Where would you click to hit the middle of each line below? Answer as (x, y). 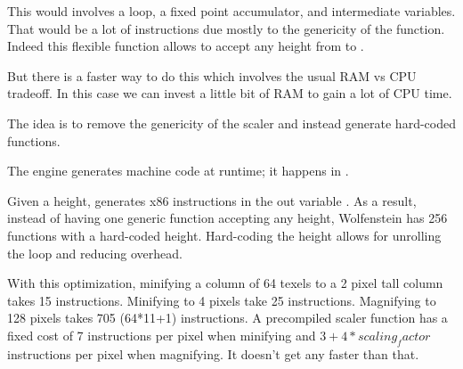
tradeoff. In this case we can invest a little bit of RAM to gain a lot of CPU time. (230, 93)
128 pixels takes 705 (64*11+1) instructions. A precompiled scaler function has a (227, 318)
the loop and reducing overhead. (95, 253)
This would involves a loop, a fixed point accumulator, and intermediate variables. (231, 11)
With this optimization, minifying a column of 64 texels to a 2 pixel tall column (225, 283)
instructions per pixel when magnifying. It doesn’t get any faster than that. (213, 353)
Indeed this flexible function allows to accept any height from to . (186, 46)
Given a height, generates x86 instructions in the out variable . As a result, (212, 200)
